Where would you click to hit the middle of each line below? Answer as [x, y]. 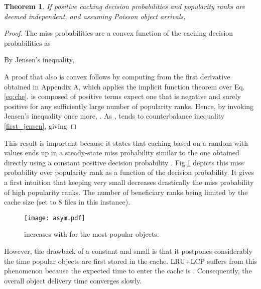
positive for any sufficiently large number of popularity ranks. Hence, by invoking [129, 106]
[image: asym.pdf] [55, 218]
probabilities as [27, 42]
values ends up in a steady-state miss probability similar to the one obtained [122, 153]
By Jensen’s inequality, [39, 60]
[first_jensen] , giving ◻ [40, 125]
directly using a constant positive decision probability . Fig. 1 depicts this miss [124, 162]
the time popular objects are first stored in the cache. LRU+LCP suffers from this [130, 261]
